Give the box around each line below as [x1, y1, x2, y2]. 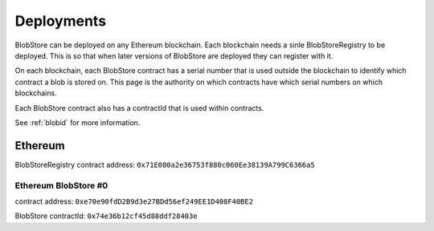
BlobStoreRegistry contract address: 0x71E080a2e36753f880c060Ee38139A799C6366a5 [14, 160, 315, 169]
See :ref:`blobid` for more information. [14, 117, 141, 128]
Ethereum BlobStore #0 [14, 180, 108, 191]
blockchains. [14, 88, 57, 98]
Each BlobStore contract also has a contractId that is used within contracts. [14, 103, 264, 112]
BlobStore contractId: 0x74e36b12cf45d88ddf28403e [14, 211, 198, 221]
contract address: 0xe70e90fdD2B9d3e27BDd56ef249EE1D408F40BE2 [14, 197, 253, 206]
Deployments [14, 12, 107, 30]
